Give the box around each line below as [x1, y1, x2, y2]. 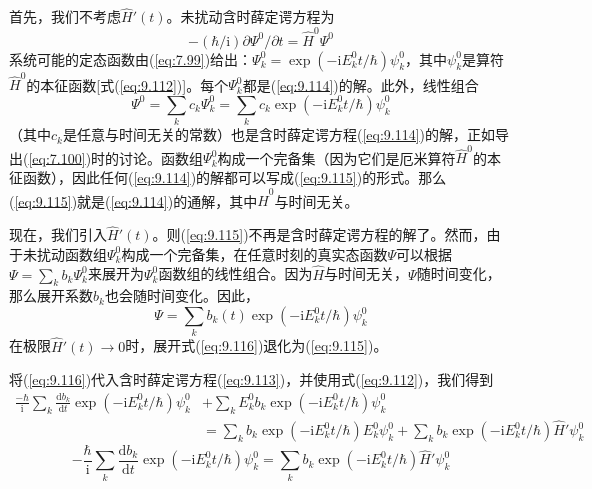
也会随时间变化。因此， [104, 285, 259, 306]
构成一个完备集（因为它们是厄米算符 [217, 147, 456, 168]
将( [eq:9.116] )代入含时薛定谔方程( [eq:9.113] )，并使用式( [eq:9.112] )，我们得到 [9, 369, 494, 390]
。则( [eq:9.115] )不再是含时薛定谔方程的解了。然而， [152, 224, 487, 245]
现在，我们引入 [9, 224, 107, 245]
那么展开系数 [9, 285, 93, 306]
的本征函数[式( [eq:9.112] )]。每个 [26, 74, 229, 95]
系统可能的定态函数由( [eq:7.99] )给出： [9, 48, 253, 69]
